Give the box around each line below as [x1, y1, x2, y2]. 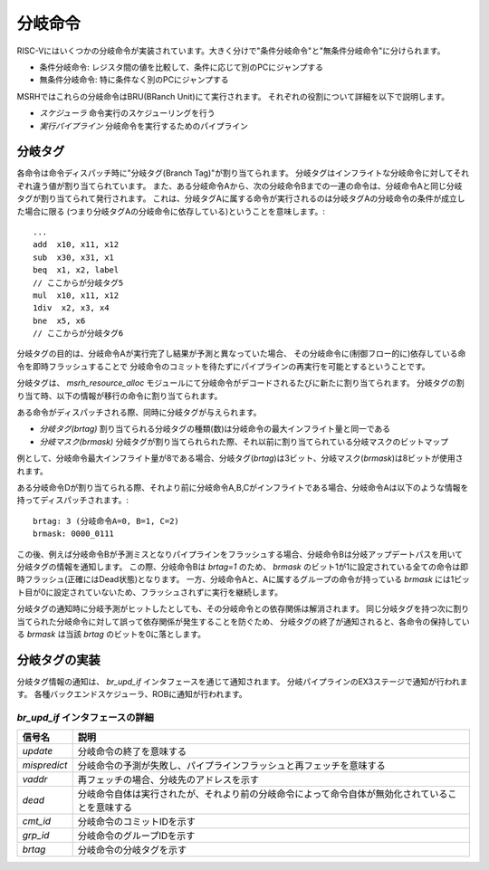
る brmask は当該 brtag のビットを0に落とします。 [16, 628, 206, 639]
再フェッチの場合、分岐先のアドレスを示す [77, 774, 260, 787]
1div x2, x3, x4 [33, 303, 110, 313]
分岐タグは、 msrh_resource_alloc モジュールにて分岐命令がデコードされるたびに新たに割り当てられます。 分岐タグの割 [16, 378, 465, 388]
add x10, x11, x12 [33, 240, 120, 250]
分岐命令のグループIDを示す [77, 829, 196, 842]
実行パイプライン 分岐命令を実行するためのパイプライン [39, 120, 248, 131]
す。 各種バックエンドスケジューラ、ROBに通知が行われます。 [16, 689, 248, 700]
